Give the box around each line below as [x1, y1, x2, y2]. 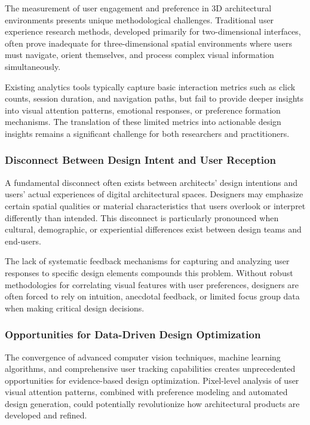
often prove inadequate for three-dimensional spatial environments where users [5, 36, 292, 49]
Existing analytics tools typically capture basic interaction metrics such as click [5, 80, 296, 93]
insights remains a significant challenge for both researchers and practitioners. [5, 127, 290, 139]
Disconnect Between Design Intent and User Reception [5, 152, 276, 167]
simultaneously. [5, 60, 61, 72]
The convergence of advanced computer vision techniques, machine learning [5, 350, 281, 363]
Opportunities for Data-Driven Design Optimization [5, 327, 261, 342]
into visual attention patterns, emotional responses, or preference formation [5, 103, 281, 116]
